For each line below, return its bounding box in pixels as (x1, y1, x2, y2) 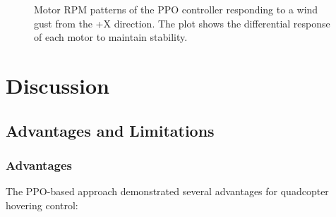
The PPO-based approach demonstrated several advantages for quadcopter (6, 184, 329, 199)
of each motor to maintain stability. (34, 30, 188, 44)
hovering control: (6, 197, 78, 212)
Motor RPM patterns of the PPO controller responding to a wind (34, 2, 318, 16)
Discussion (6, 70, 109, 99)
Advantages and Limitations (6, 119, 215, 141)
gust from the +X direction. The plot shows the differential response (34, 15, 330, 30)
